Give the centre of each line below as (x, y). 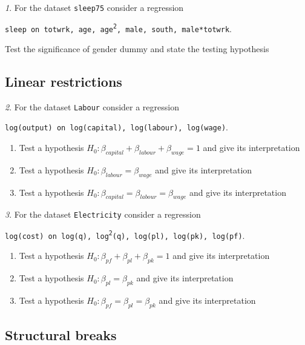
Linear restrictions (64, 81)
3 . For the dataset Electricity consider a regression (103, 214)
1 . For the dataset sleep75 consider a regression (94, 7)
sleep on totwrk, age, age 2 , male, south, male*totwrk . (118, 28)
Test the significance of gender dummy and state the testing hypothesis (137, 48)
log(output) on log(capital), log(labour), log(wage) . (117, 127)
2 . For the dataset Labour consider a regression (92, 106)
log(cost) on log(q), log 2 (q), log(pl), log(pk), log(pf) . (125, 235)
